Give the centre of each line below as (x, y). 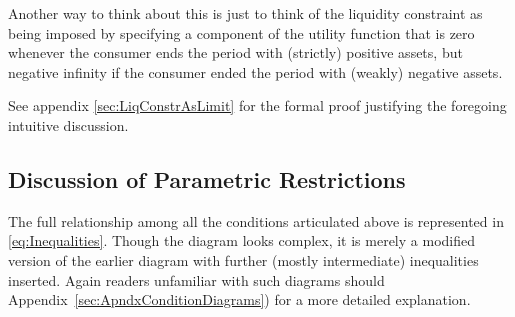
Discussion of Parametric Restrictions (207, 178)
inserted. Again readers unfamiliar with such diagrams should (196, 279)
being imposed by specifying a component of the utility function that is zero (241, 32)
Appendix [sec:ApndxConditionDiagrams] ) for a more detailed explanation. (239, 299)
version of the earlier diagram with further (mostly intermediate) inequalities (243, 259)
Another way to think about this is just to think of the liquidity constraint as (245, 13)
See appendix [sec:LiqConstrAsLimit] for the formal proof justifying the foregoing (257, 105)
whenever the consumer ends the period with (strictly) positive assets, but (235, 52)
